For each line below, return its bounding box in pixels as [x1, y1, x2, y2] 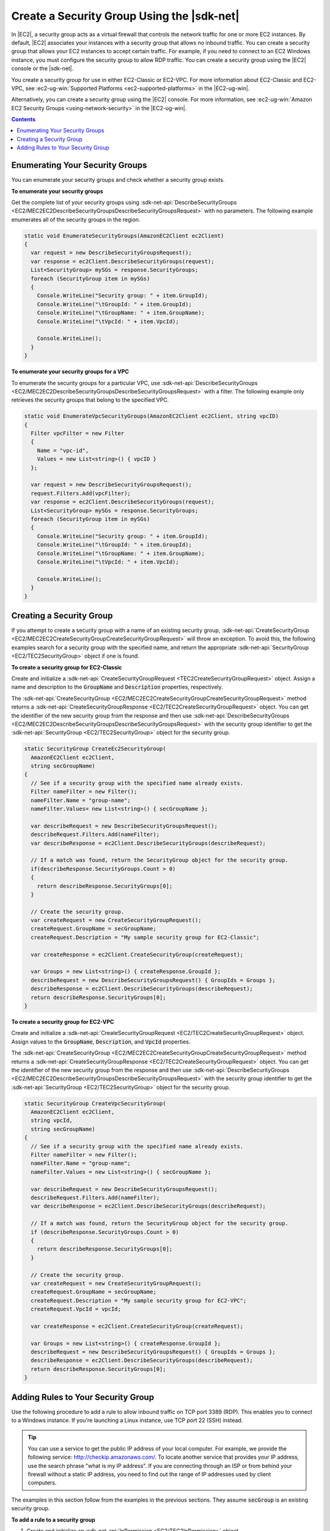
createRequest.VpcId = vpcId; [31, 1306, 122, 1313]
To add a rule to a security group [11, 1516, 96, 1523]
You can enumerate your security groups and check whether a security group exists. [11, 176, 225, 184]
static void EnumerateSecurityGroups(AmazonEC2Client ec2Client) [24, 232, 224, 239]
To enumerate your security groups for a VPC [11, 368, 130, 375]
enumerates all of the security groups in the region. [11, 216, 141, 223]
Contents [11, 116, 36, 123]
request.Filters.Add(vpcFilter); [31, 490, 131, 497]
